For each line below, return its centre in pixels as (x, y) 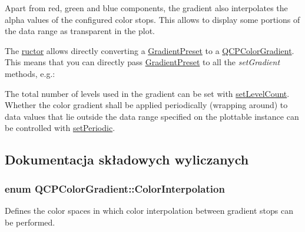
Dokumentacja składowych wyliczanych (127, 159)
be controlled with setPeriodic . (60, 128)
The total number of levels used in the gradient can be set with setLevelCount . (147, 93)
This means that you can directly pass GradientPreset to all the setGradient (142, 62)
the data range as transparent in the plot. (80, 31)
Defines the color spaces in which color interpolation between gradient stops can (149, 210)
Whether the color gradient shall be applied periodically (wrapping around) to (146, 105)
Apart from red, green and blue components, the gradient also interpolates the (146, 8)
